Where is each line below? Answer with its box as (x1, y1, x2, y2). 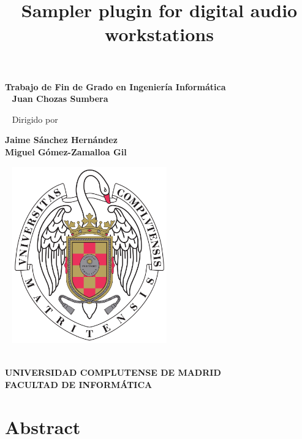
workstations (105, 21, 214, 47)
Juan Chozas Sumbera (12, 92, 108, 105)
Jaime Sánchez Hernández (5, 133, 118, 146)
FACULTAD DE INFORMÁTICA (5, 378, 153, 391)
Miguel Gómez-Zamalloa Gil (5, 145, 127, 158)
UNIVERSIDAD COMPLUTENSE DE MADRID (5, 366, 221, 379)
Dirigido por (12, 112, 58, 125)
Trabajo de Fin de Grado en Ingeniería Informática (5, 80, 226, 93)
